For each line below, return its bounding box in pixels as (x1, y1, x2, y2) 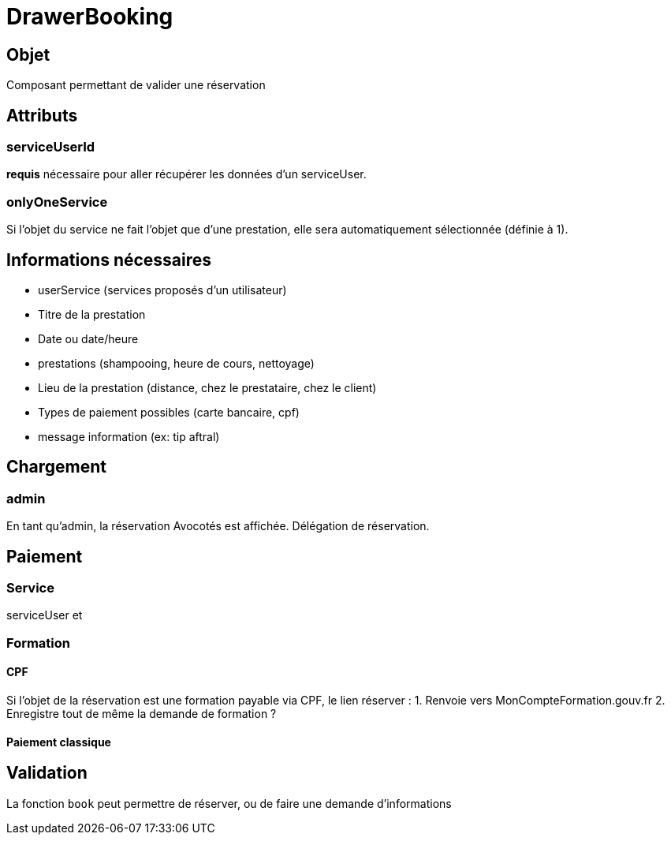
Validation (6, 763, 88, 783)
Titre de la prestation (38, 307, 146, 321)
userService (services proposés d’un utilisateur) (38, 282, 287, 297)
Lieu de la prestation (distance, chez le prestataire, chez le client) (38, 380, 377, 394)
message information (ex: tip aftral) (38, 429, 220, 443)
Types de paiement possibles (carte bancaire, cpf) (38, 405, 300, 419)
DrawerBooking (6, 3, 173, 30)
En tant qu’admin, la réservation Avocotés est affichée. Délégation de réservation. (6, 519, 430, 533)
